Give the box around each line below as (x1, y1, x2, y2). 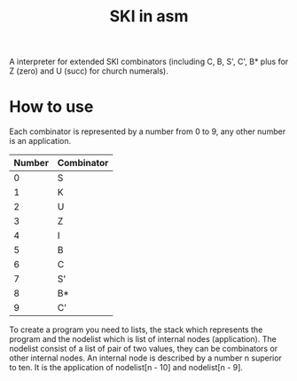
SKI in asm (109, 6, 189, 27)
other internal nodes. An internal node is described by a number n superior (9, 353, 282, 363)
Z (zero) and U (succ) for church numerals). (9, 66, 168, 76)
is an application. (9, 136, 72, 147)
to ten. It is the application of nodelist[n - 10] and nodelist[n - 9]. (9, 362, 244, 373)
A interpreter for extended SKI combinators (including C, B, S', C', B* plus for (9, 56, 289, 67)
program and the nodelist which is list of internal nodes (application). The (9, 334, 277, 345)
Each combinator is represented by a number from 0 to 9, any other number (9, 126, 286, 137)
